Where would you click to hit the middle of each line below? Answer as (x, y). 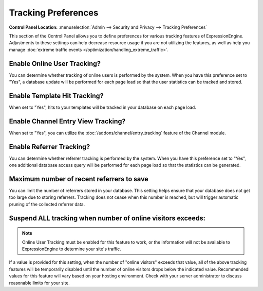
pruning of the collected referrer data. (47, 204)
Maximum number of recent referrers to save (79, 179)
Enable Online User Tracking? (55, 63)
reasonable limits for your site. (39, 283)
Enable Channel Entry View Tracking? (67, 121)
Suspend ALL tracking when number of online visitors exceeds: (107, 218)
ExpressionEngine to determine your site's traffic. (72, 249)
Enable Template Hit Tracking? (56, 95)
